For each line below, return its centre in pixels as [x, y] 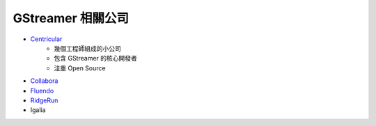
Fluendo [42, 90]
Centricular [46, 39]
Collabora [44, 81]
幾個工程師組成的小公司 [87, 48]
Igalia [38, 110]
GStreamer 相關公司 [71, 18]
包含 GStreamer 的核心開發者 [95, 58]
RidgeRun [44, 100]
